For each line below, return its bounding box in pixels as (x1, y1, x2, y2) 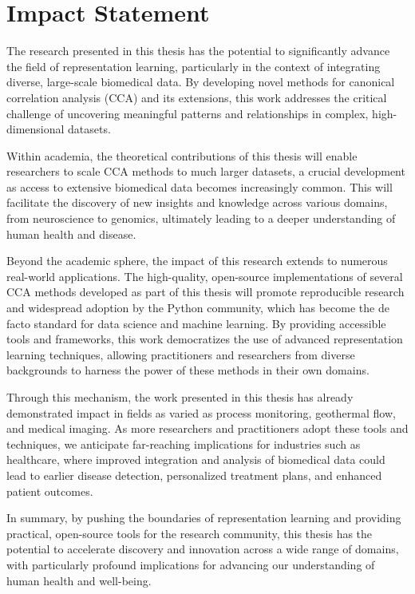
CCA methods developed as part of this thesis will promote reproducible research (6, 283, 405, 300)
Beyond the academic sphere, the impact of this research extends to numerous (6, 252, 388, 269)
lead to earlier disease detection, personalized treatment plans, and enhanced (6, 466, 382, 483)
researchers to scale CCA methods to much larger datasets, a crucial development (6, 163, 405, 180)
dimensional (6, 121, 65, 137)
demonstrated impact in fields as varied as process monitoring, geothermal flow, (6, 404, 396, 421)
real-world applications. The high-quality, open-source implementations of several (6, 267, 403, 284)
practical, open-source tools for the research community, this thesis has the (6, 525, 373, 541)
